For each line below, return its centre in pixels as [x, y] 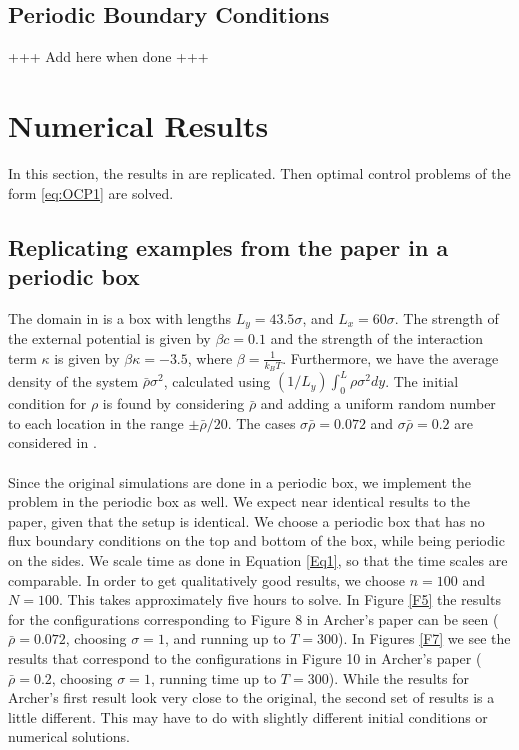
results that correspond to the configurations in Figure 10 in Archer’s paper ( [245, 658]
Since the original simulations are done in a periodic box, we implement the [240, 481]
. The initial [422, 380]
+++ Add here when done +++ [108, 56]
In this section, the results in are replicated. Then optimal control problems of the [259, 172]
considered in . [52, 442]
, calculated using [217, 380]
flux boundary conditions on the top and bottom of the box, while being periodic [256, 540]
